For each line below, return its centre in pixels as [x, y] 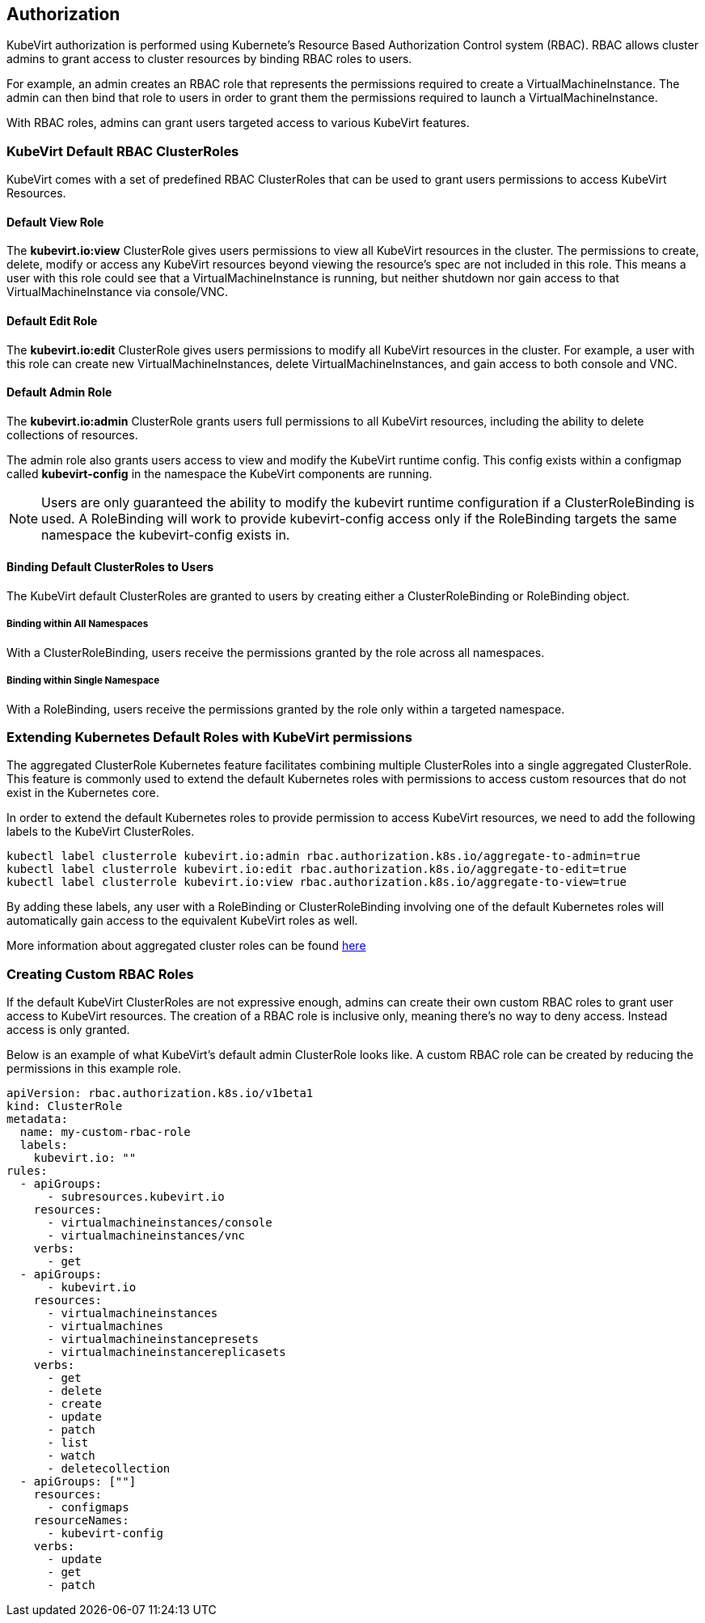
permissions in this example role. [94, 1069]
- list [68, 1443]
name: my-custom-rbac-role [105, 1132]
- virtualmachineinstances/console [160, 1223]
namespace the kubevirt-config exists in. [166, 534]
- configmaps [88, 1508]
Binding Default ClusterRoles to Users [110, 567]
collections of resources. [72, 434]
